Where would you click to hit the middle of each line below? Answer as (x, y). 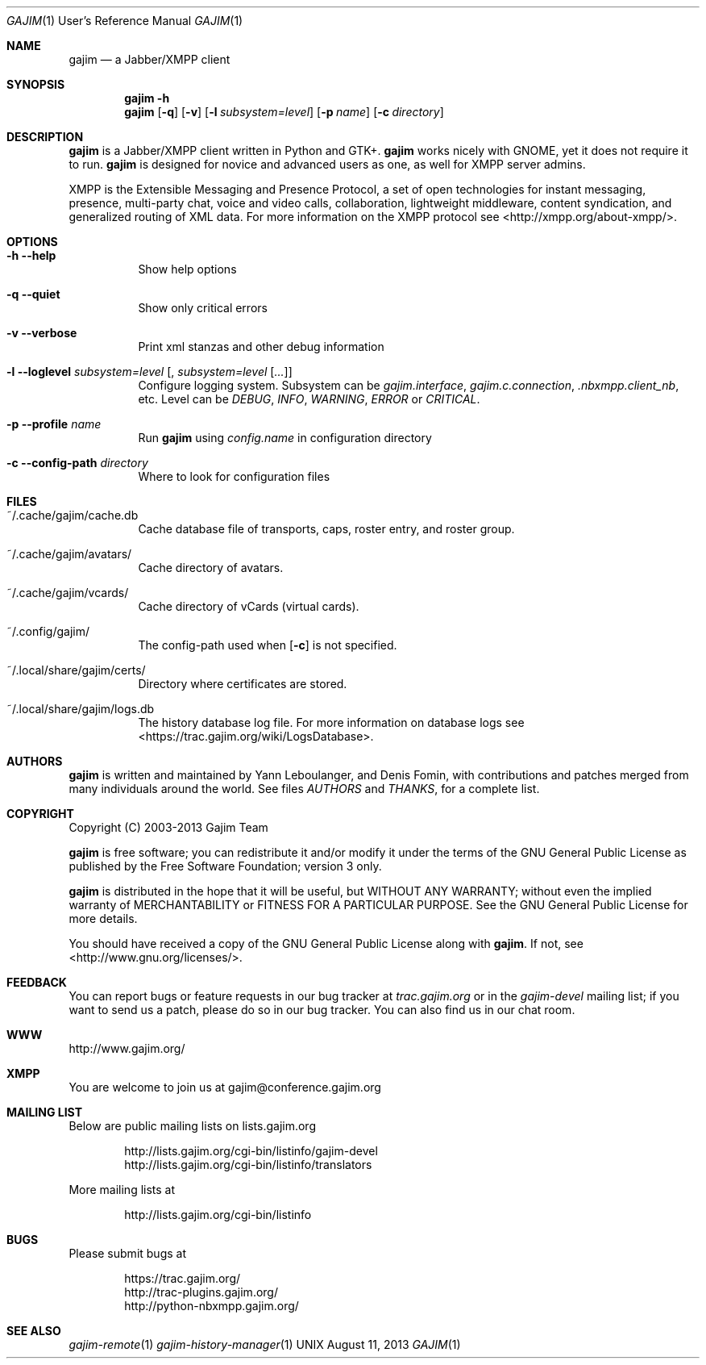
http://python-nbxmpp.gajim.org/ (212, 1306)
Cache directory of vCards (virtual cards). (249, 606)
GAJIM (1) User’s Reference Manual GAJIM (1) (125, 21)
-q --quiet (33, 294)
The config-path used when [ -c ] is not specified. (268, 645)
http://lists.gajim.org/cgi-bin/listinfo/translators (248, 1165)
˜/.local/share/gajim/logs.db (81, 709)
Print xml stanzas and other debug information (261, 346)
